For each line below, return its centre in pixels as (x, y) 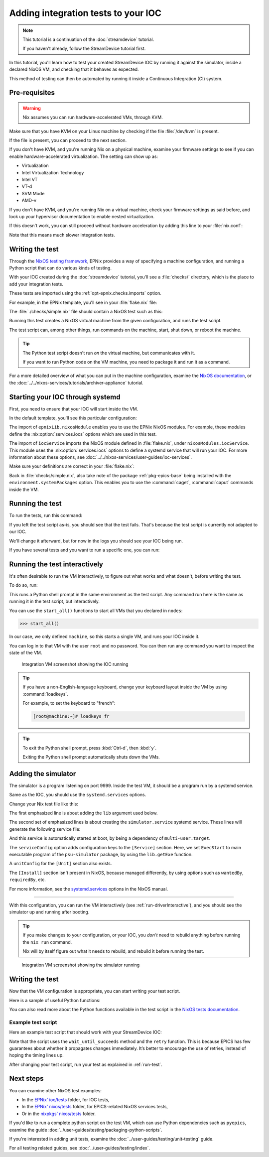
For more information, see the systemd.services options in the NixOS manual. (89, 889)
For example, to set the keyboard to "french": (69, 703)
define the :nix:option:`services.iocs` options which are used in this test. (83, 434)
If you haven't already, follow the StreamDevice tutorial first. (84, 49)
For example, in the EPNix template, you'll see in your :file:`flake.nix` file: (83, 302)
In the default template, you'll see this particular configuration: (73, 418)
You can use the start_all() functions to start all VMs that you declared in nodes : (96, 611)
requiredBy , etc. (27, 880)
